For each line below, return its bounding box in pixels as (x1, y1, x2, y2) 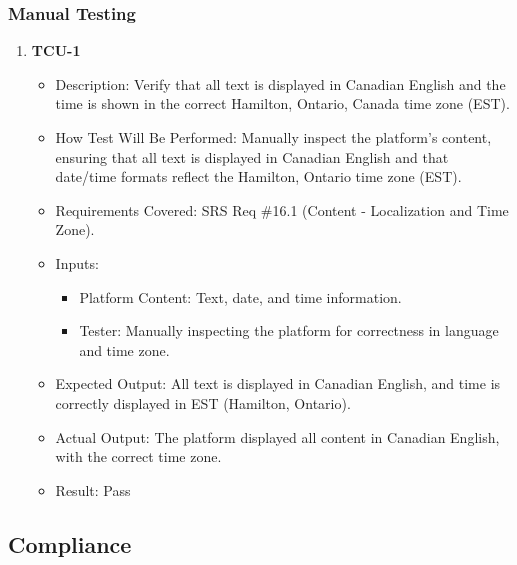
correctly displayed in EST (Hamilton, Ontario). (55, 392, 351, 413)
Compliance (8, 528, 132, 559)
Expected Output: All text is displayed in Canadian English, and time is (55, 373, 501, 394)
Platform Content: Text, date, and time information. (79, 286, 402, 307)
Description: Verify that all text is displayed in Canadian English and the (55, 73, 506, 94)
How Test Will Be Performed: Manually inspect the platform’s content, (55, 127, 492, 147)
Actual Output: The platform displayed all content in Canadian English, (55, 426, 500, 447)
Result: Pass (55, 479, 131, 500)
